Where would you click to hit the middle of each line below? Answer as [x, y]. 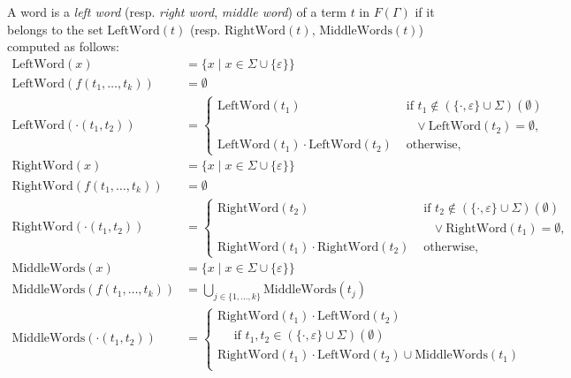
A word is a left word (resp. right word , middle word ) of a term [177, 11]
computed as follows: [63, 46]
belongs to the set [55, 29]
